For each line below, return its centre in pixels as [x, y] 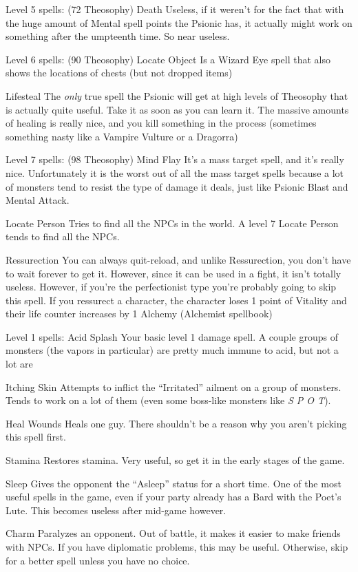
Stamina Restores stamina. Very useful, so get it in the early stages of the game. [175, 460]
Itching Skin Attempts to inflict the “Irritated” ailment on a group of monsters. [173, 386]
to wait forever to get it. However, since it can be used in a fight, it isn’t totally [173, 273]
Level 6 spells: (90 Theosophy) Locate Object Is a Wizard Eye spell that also [168, 59]
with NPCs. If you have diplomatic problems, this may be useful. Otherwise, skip [177, 547]
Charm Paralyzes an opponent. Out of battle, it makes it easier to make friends [173, 533]
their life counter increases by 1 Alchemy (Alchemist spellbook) [139, 314]
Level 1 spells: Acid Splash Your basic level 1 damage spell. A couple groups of [172, 336]
